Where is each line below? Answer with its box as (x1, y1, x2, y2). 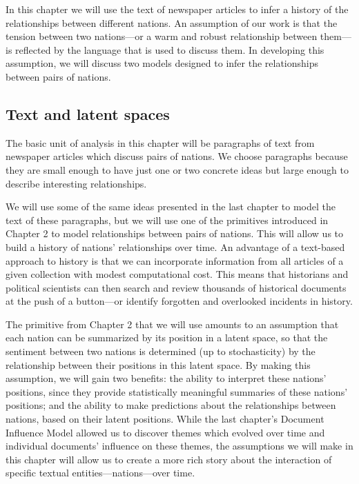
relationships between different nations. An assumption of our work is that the (6, 15, 338, 30)
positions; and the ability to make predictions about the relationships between (6, 398, 336, 412)
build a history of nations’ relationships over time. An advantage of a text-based (6, 239, 345, 254)
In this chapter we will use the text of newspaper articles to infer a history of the (6, 2, 349, 16)
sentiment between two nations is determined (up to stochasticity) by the (6, 344, 316, 359)
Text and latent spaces (6, 103, 170, 124)
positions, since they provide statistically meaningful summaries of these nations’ (6, 384, 348, 399)
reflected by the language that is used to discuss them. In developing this (15, 42, 324, 57)
